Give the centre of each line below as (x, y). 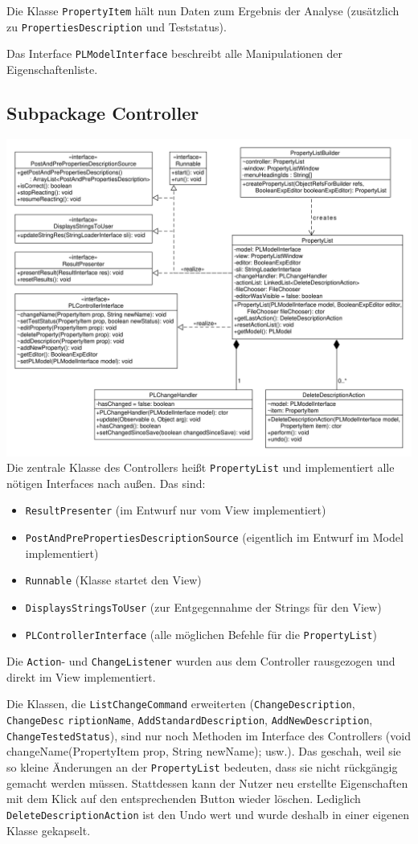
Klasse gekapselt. (49, 830)
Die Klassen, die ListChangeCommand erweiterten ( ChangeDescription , (181, 704)
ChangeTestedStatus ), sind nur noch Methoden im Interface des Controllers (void (209, 735)
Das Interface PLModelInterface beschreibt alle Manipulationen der (174, 53)
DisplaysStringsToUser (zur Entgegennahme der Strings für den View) (203, 606)
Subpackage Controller (103, 112)
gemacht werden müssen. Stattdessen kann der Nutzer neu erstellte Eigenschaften (207, 783)
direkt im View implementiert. (81, 676)
